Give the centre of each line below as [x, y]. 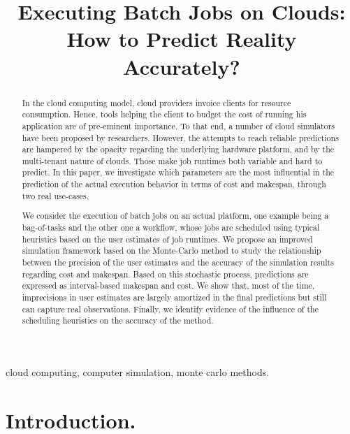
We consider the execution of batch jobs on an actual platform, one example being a [175, 216]
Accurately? [182, 66]
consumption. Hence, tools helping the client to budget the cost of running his [164, 114]
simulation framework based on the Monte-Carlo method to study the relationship [172, 251]
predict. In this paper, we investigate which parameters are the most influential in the [178, 172]
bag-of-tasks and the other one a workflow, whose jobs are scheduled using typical [171, 227]
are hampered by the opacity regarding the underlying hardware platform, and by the [178, 149]
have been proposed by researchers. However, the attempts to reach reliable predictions [180, 137]
